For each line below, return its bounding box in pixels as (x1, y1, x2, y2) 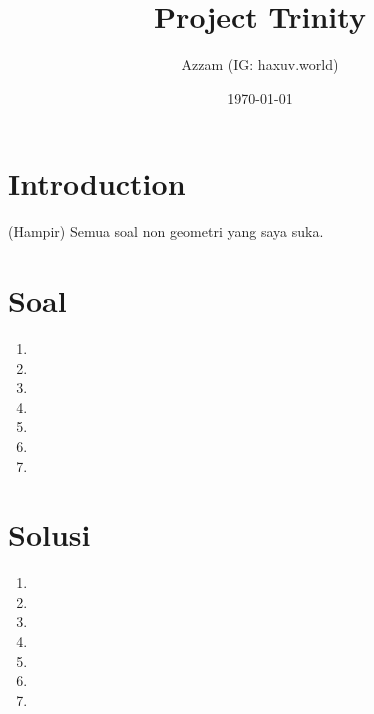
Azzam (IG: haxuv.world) (181, 54, 339, 75)
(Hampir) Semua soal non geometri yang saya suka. (8, 221, 324, 242)
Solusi (8, 514, 91, 555)
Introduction (8, 163, 186, 204)
